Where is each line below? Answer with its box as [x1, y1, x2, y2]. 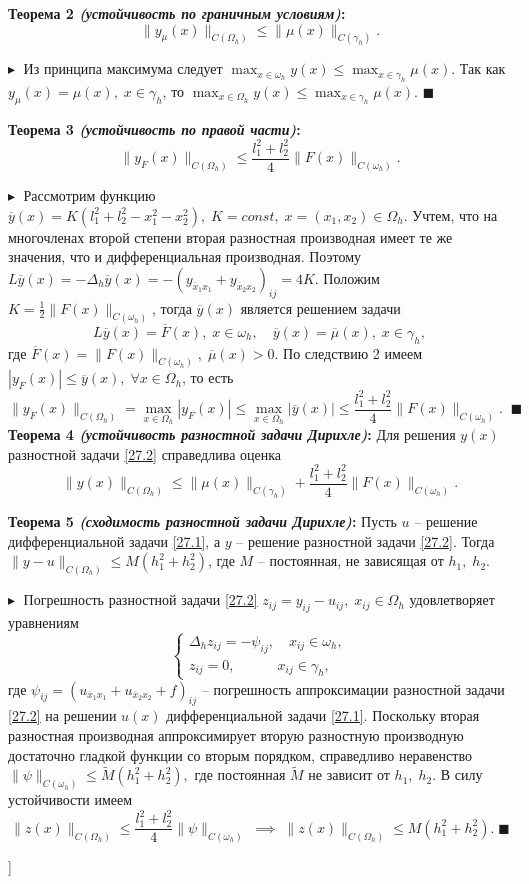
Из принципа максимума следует [23, 58, 223, 79]
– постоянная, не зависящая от [257, 550, 444, 571]
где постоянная [194, 764, 286, 785]
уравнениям [8, 611, 79, 632]
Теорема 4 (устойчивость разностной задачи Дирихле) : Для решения [8, 423, 456, 444]
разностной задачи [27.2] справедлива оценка [8, 443, 282, 464]
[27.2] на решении [8, 705, 117, 726]
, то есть [182, 367, 234, 388]
